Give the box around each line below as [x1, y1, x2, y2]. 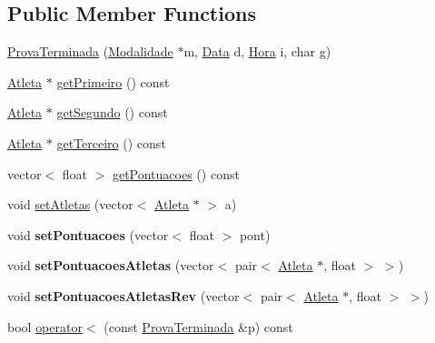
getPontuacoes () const [112, 164, 240, 183]
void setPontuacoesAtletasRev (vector [7, 286, 240, 305]
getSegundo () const [56, 103, 168, 122]
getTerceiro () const [56, 133, 166, 152]
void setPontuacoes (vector [7, 225, 169, 244]
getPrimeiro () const [56, 72, 170, 91]
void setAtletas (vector [7, 195, 133, 214]
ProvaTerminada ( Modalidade [7, 42, 173, 61]
